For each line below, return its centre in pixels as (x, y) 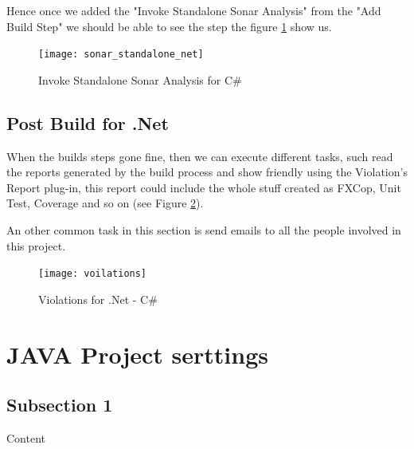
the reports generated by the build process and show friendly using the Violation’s (207, 172)
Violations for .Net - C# (98, 299)
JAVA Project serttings (138, 354)
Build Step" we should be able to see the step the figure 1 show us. (169, 26)
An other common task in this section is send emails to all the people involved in (204, 230)
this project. (36, 245)
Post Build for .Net (88, 122)
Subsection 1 (60, 405)
